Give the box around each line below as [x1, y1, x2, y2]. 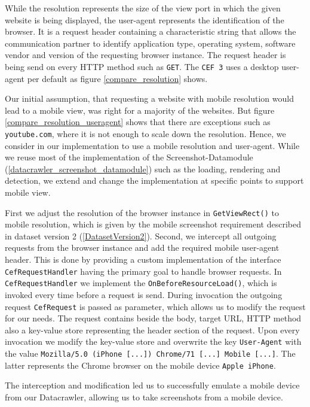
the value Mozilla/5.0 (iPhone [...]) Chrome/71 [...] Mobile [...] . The [5, 347, 296, 360]
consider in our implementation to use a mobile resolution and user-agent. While [5, 139, 300, 151]
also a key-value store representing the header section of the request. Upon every [5, 323, 300, 336]
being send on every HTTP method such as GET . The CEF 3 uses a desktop [5, 60, 279, 72]
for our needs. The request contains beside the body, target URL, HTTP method [5, 312, 302, 324]
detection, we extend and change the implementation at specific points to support [5, 174, 304, 187]
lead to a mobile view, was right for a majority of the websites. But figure [5, 104, 275, 116]
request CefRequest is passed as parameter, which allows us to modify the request [5, 300, 306, 312]
